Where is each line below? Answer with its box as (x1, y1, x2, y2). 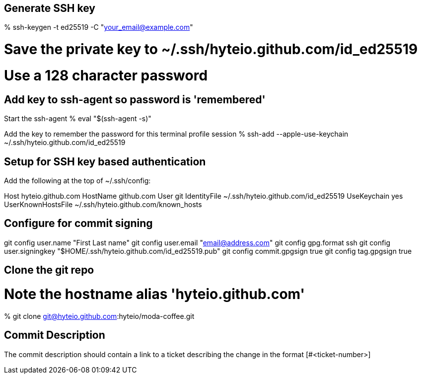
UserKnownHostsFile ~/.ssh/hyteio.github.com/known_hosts (4, 200, 202, 209)
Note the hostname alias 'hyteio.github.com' (4, 285, 305, 302)
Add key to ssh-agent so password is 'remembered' (4, 93, 266, 106)
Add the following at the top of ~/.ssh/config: (4, 176, 151, 185)
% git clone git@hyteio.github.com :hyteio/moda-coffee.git (4, 311, 195, 320)
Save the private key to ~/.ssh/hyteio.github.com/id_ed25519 (4, 41, 418, 58)
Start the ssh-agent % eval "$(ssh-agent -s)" (4, 114, 151, 123)
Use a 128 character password (4, 67, 208, 84)
